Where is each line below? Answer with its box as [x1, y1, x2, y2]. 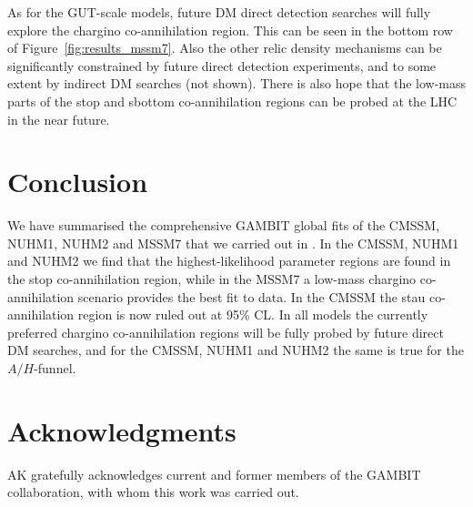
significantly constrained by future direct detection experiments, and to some [7, 56, 437, 75]
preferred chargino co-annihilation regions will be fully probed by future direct [7, 322, 444, 341]
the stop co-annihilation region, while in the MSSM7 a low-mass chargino [7, 269, 417, 289]
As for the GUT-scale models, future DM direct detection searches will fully [7, 3, 431, 21]
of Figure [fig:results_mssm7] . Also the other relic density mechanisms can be [7, 38, 442, 57]
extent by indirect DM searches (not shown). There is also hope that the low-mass [7, 74, 467, 93]
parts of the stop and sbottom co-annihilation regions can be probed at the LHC [7, 91, 458, 110]
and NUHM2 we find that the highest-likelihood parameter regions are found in [7, 251, 451, 270]
